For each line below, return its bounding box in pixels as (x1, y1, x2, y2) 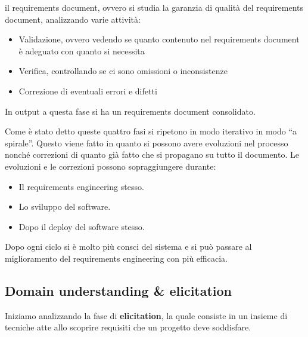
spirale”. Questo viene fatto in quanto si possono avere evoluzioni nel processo (5, 136, 288, 149)
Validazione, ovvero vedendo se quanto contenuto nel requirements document (18, 33, 300, 45)
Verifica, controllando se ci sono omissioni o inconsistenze (18, 65, 228, 77)
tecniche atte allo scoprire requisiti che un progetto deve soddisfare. (5, 321, 251, 333)
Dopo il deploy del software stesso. (18, 220, 145, 232)
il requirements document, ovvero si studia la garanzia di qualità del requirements (5, 1, 304, 13)
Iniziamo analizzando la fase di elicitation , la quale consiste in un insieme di (5, 309, 288, 321)
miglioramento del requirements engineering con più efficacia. (5, 252, 228, 264)
